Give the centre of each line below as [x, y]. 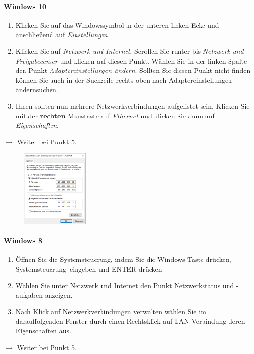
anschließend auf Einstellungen [62, 35]
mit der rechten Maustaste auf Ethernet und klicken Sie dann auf [115, 115]
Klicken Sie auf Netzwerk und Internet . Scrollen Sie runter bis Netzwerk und [129, 51]
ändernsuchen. [37, 89]
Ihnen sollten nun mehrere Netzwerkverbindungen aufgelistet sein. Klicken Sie [132, 106]
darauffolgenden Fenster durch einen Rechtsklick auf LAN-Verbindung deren [130, 321]
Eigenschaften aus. [43, 330]
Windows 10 [25, 6]
